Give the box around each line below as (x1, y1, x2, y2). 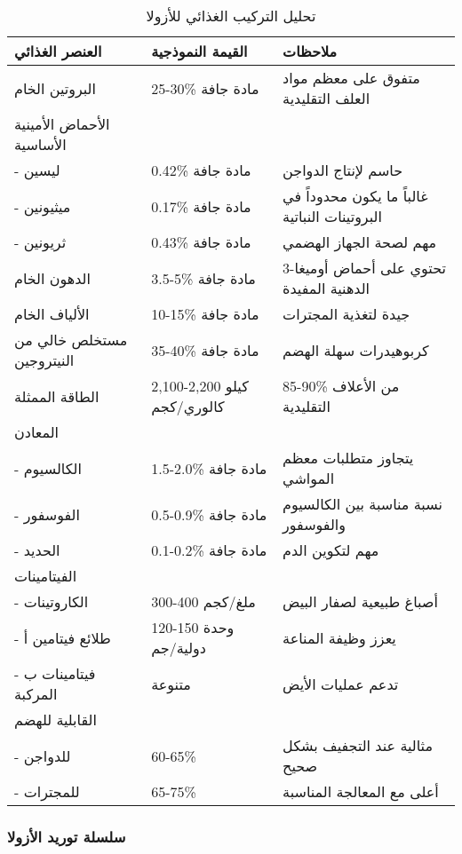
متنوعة (151, 673, 191, 694)
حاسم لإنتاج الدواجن (283, 160, 403, 180)
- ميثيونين (14, 195, 71, 217)
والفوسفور (283, 514, 346, 534)
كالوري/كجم (151, 396, 225, 416)
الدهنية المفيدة (283, 278, 370, 298)
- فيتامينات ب (14, 663, 96, 684)
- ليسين (14, 160, 60, 180)
